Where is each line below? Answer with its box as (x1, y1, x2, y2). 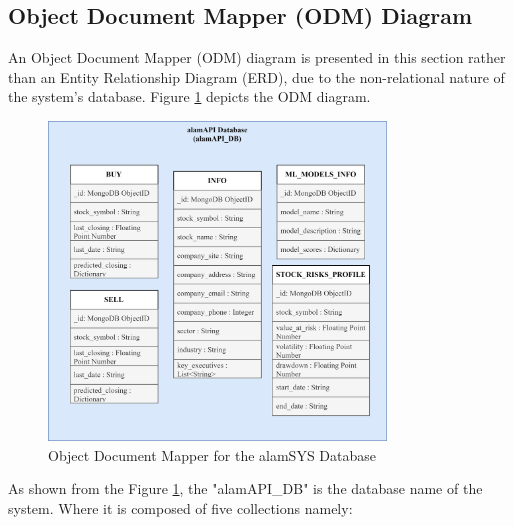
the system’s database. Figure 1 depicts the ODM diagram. (8, 86, 371, 107)
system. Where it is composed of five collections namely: (8, 498, 353, 519)
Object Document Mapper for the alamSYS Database (48, 444, 377, 465)
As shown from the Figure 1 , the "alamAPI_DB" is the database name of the (8, 478, 483, 499)
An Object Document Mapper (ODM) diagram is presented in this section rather (8, 47, 506, 68)
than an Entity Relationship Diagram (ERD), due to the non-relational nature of (8, 66, 505, 87)
